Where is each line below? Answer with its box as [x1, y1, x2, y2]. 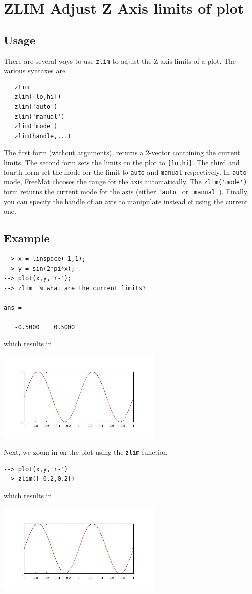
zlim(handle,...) [14, 132, 72, 140]
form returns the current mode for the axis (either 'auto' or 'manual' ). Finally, [4, 186, 249, 196]
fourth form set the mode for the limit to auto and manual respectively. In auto [4, 167, 247, 177]
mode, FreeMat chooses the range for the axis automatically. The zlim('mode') [4, 176, 247, 187]
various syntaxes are [4, 65, 65, 76]
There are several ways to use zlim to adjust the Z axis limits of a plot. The [4, 55, 236, 66]
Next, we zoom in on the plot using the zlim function [4, 447, 167, 457]
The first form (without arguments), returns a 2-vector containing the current [4, 147, 240, 158]
